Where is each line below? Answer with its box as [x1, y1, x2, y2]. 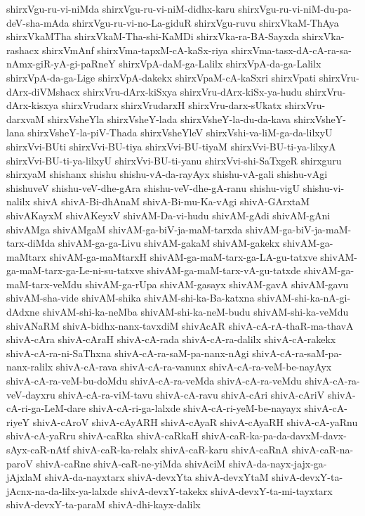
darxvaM [6, 111, 45, 126]
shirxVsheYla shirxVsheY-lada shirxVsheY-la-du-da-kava [47, 111, 291, 126]
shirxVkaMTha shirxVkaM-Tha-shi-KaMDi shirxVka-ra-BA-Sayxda [6, 29, 300, 44]
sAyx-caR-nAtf [6, 442, 70, 456]
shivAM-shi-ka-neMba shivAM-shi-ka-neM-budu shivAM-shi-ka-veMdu [42, 304, 349, 319]
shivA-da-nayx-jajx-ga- [228, 456, 327, 470]
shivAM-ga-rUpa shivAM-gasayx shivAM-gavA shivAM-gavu [85, 276, 349, 291]
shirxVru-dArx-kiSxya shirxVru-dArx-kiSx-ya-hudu [83, 84, 303, 98]
